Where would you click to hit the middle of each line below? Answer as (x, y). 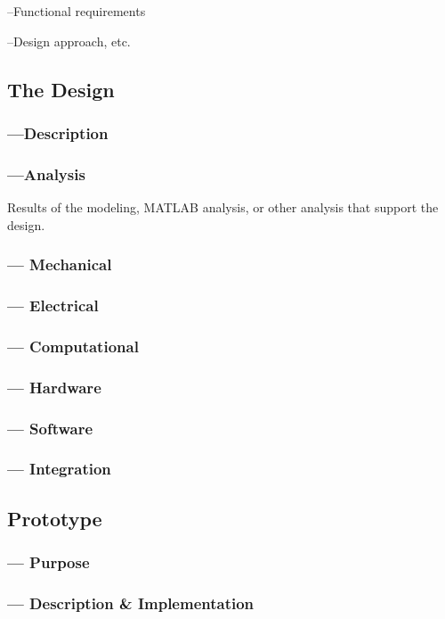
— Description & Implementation (131, 602)
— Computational (73, 346)
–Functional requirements (77, 11)
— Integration (59, 469)
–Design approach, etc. (69, 41)
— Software (50, 428)
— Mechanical (60, 264)
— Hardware (54, 387)
